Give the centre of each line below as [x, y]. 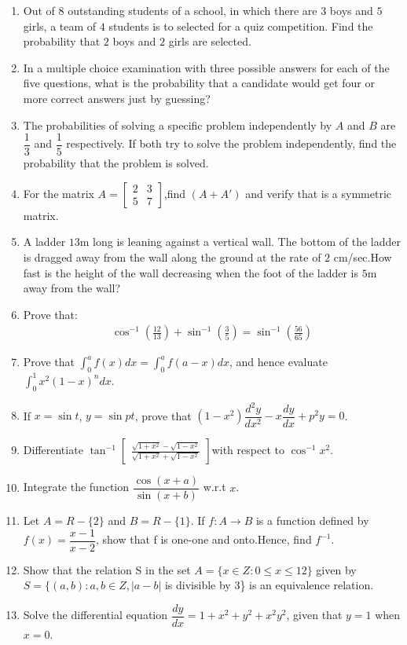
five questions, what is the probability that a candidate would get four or [199, 83]
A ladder [44, 242]
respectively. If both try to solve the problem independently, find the [231, 143]
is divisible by [198, 585]
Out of [39, 10]
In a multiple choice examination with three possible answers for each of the [206, 67]
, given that [314, 615]
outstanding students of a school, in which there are [192, 10]
